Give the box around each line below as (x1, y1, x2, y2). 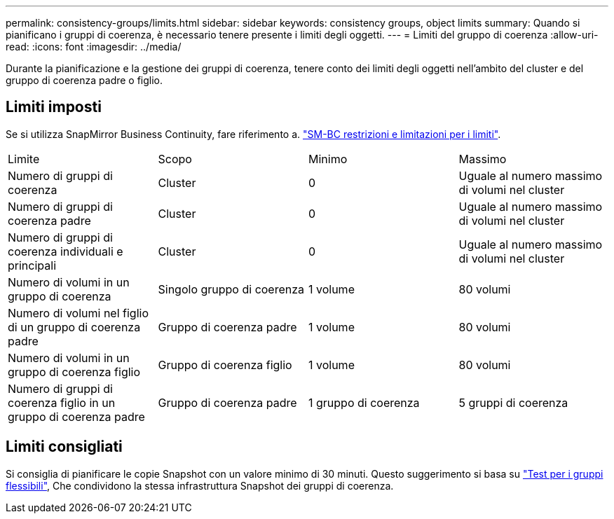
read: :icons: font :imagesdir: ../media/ (6, 41, 182, 53)
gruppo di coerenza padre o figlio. (6, 74, 163, 86)
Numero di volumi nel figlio (8, 305, 149, 320)
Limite (8, 151, 40, 166)
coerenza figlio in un (8, 395, 116, 410)
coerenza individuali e (8, 244, 123, 258)
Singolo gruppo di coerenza (158, 282, 305, 296)
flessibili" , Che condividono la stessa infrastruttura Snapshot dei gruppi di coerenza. (6, 479, 394, 492)
